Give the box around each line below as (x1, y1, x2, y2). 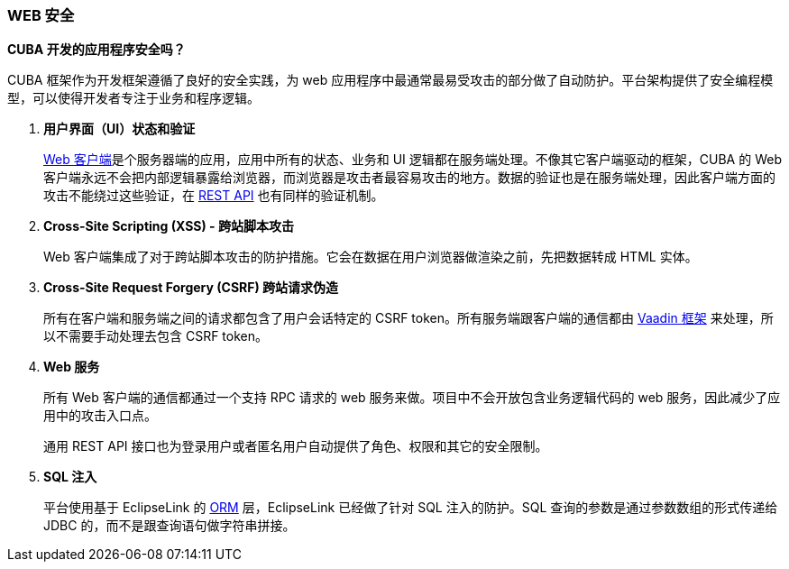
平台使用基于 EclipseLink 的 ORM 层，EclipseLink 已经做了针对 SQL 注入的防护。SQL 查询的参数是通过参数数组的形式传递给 (43, 500, 778, 516)
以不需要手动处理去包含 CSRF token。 (43, 328, 268, 344)
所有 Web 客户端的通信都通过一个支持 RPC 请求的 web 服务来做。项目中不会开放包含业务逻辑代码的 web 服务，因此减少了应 (43, 390, 781, 406)
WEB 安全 (7, 6, 75, 24)
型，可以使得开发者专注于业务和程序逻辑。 (7, 90, 260, 106)
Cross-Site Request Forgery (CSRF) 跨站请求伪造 (43, 280, 339, 296)
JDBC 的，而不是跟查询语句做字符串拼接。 (43, 518, 296, 534)
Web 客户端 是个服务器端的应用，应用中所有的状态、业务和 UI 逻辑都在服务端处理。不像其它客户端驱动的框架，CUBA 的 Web (43, 151, 782, 168)
